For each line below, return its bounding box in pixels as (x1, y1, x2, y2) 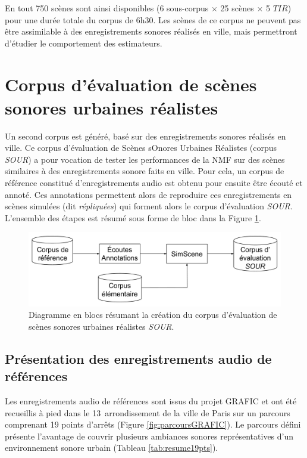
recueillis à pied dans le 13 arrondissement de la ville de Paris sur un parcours (5, 406, 290, 419)
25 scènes (220, 2, 254, 14)
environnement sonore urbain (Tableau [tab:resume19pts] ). (5, 441, 218, 454)
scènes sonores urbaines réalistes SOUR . (29, 320, 174, 332)
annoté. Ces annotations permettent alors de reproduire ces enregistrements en (5, 188, 292, 200)
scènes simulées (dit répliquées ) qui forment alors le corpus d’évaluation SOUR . (5, 200, 293, 212)
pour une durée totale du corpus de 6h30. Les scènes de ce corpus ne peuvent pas (5, 13, 301, 26)
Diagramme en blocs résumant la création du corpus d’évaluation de (29, 308, 277, 321)
